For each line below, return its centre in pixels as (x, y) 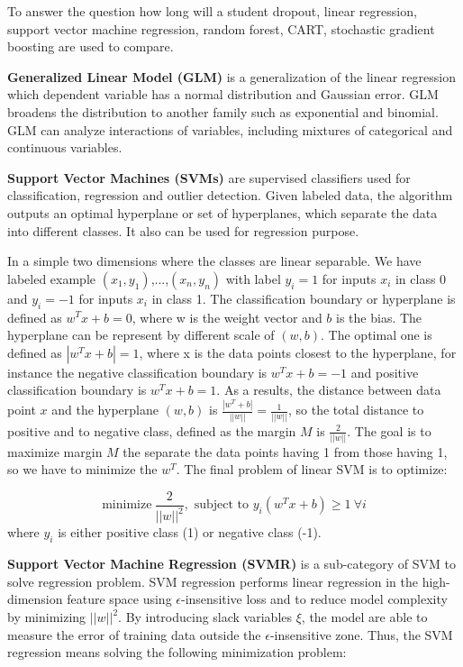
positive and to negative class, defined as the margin (152, 430)
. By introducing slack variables (205, 617)
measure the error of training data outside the (134, 634)
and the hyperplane (105, 410)
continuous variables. (65, 147)
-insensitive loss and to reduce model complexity (314, 599)
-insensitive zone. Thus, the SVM (361, 634)
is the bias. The (379, 317)
